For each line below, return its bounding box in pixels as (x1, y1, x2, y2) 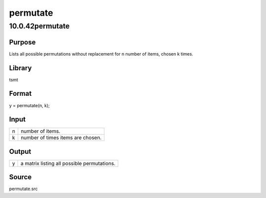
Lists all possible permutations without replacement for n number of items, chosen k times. (9, 51, 194, 57)
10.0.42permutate (9, 22, 70, 30)
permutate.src (9, 186, 38, 192)
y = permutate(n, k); (9, 102, 50, 108)
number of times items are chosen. (20, 134, 102, 141)
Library (9, 64, 32, 72)
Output (9, 147, 32, 156)
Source (9, 173, 32, 181)
